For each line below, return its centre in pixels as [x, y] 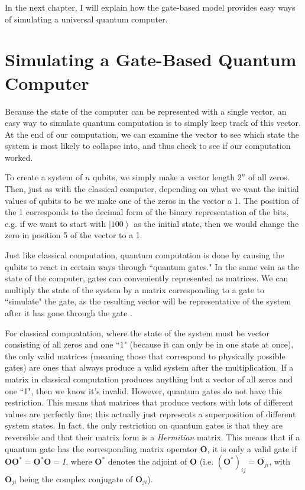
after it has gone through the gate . [69, 313]
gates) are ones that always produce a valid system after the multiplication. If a [149, 367]
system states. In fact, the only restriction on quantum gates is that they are [144, 425]
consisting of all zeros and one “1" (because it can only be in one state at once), [149, 344]
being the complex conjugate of [76, 478]
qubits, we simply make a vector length [164, 177]
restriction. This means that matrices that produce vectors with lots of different [149, 402]
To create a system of [44, 177]
